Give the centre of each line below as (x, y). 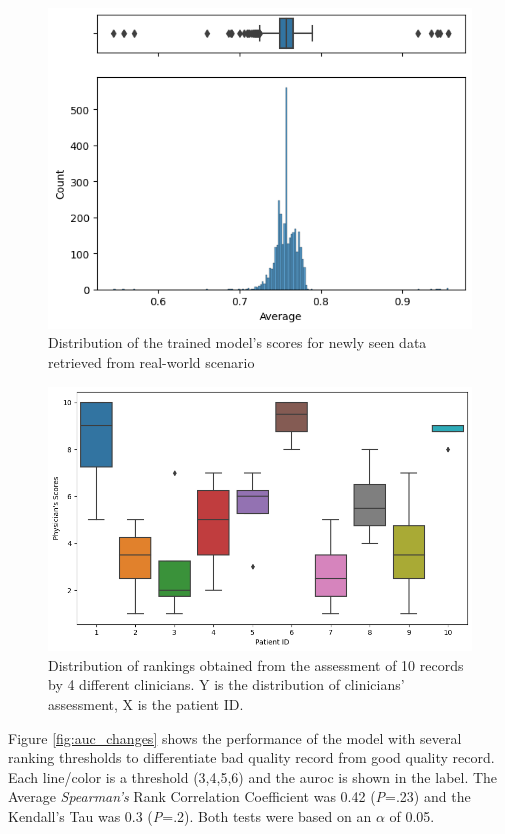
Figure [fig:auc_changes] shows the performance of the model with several (235, 737)
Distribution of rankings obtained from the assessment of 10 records (256, 664)
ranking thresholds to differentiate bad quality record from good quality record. (251, 757)
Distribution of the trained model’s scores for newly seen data (237, 342)
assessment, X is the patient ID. (146, 704)
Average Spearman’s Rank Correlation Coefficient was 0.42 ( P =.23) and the (239, 796)
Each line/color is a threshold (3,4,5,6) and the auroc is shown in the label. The (253, 776)
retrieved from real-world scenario (151, 361)
